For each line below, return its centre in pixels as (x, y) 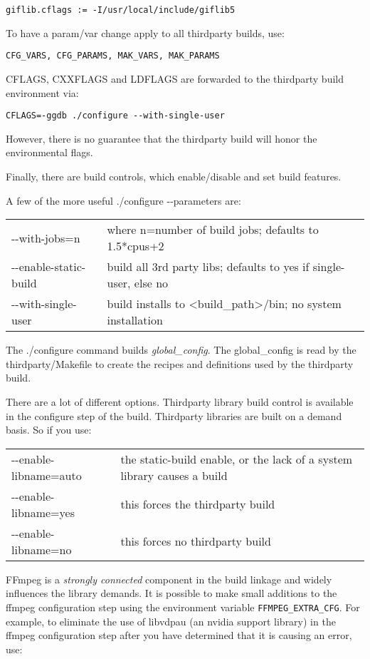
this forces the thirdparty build (198, 504)
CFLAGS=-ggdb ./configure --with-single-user (115, 116)
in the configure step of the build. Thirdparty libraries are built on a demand (174, 415)
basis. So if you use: (49, 430)
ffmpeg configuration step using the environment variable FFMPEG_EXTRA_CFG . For (183, 607)
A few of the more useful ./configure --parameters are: (123, 200)
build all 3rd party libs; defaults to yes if (208, 267)
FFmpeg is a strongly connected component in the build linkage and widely (169, 579)
